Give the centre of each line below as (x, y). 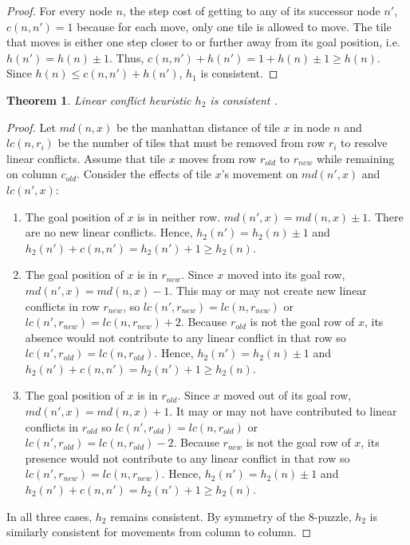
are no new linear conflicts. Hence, (109, 232)
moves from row (218, 158)
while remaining (355, 158)
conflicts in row (62, 306)
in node (311, 127)
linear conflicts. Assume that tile (86, 158)
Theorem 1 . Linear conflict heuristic (99, 99)
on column (32, 174)
